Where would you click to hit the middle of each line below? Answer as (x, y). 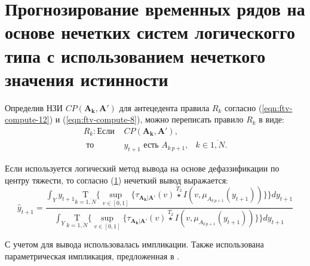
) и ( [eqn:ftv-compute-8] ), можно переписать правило (146, 119)
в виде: (271, 119)
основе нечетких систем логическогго (150, 32)
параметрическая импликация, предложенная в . (92, 256)
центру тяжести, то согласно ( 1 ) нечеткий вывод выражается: (116, 180)
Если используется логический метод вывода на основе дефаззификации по (142, 168)
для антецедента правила (164, 107)
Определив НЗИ (34, 107)
